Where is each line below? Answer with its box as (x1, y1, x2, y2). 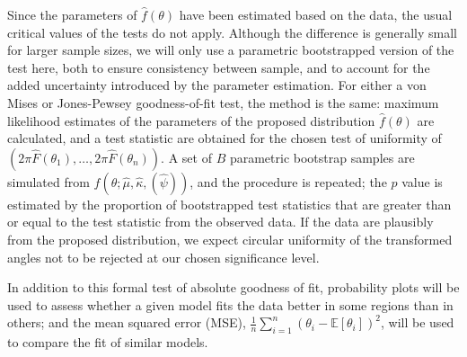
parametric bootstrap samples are (229, 147, 415, 166)
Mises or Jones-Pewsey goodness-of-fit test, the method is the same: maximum (7, 93, 439, 112)
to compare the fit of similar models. (7, 333, 208, 352)
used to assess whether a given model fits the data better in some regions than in (7, 295, 454, 314)
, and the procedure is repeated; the (189, 172, 387, 191)
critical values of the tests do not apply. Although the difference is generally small (7, 22, 457, 41)
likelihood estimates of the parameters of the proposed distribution (7, 111, 375, 129)
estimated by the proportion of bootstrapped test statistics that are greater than (7, 194, 452, 213)
